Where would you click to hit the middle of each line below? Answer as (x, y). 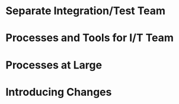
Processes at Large (54, 65)
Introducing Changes (59, 92)
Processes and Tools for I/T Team (90, 38)
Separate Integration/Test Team (86, 11)
